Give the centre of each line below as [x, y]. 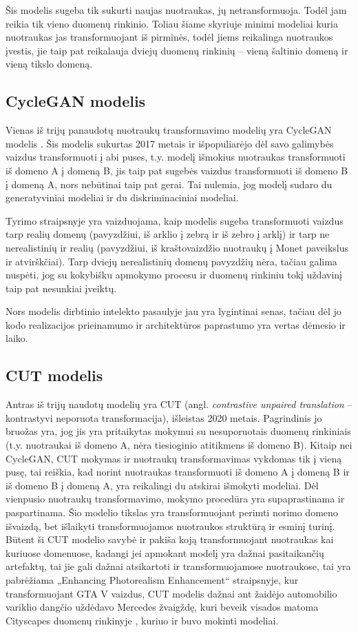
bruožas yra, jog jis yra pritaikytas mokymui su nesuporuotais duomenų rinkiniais [178, 431]
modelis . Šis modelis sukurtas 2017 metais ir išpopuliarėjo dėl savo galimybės [170, 143]
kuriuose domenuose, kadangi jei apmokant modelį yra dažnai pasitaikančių [165, 552]
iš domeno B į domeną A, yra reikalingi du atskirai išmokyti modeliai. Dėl [162, 485]
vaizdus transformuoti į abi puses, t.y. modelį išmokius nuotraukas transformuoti [176, 157]
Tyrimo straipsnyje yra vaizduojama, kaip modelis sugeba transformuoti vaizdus [175, 220]
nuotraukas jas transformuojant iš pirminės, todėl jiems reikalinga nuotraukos [169, 37]
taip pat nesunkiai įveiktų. [61, 288]
